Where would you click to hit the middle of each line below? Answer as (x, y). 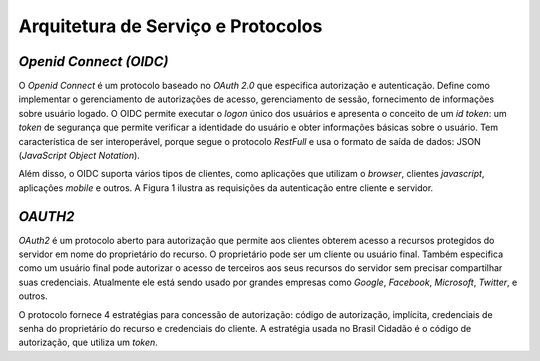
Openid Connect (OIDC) (93, 61)
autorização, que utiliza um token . (88, 342)
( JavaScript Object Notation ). (79, 156)
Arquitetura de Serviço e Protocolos (170, 26)
